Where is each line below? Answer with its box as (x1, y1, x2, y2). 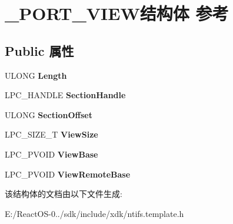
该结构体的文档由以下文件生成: (5, 188, 122, 200)
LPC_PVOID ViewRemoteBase (5, 168, 131, 180)
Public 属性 (5, 41, 74, 59)
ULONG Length (5, 69, 67, 81)
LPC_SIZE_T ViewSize (5, 128, 98, 141)
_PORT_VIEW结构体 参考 (5, 1, 229, 25)
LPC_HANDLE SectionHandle (5, 89, 126, 101)
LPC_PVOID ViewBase (5, 148, 98, 160)
